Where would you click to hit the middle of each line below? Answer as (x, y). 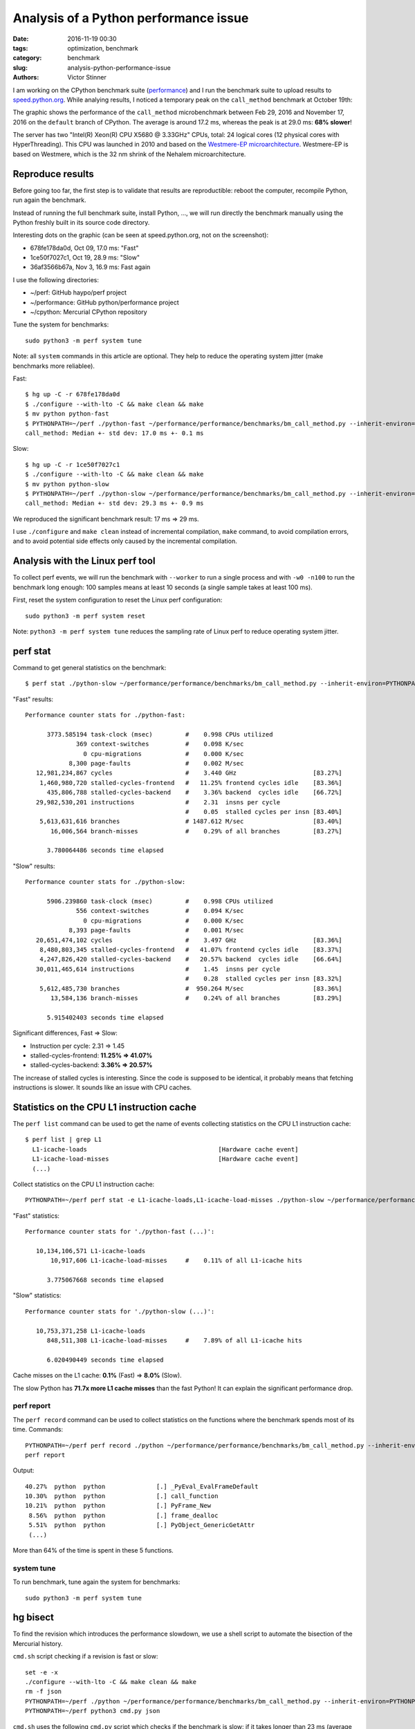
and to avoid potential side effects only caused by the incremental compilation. (125, 541)
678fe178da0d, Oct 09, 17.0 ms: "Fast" (84, 248)
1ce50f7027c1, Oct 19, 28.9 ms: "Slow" (85, 258)
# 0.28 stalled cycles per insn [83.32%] (264, 979)
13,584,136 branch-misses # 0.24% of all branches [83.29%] (196, 998)
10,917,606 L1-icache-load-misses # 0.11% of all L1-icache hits (176, 1261)
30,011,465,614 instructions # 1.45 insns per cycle (158, 969)
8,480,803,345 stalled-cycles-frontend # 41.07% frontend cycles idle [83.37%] (191, 950)
